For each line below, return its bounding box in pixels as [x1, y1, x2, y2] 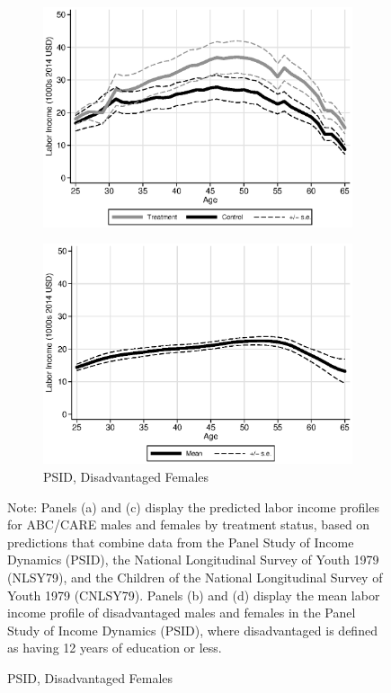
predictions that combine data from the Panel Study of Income [7, 532, 354, 551]
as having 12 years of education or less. [7, 638, 222, 657]
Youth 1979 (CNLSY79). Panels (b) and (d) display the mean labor [7, 585, 380, 604]
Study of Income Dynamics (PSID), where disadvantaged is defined [7, 620, 378, 639]
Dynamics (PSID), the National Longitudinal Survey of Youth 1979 [7, 550, 379, 569]
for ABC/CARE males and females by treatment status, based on [7, 515, 370, 534]
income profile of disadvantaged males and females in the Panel [7, 603, 356, 622]
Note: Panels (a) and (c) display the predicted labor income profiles [7, 497, 379, 516]
